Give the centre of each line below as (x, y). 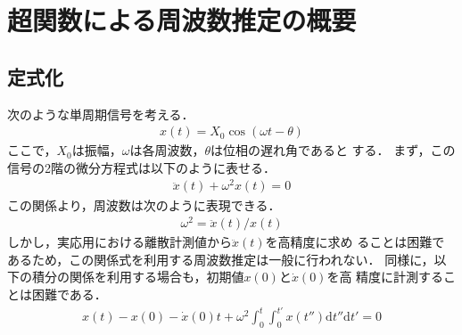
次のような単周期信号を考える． (101, 114)
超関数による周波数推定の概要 (182, 20)
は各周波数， (167, 150)
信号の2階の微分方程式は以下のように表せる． (141, 167)
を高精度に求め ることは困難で (355, 242)
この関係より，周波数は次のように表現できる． (144, 204)
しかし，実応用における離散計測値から (120, 242)
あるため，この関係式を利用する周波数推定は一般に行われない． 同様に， (221, 259)
